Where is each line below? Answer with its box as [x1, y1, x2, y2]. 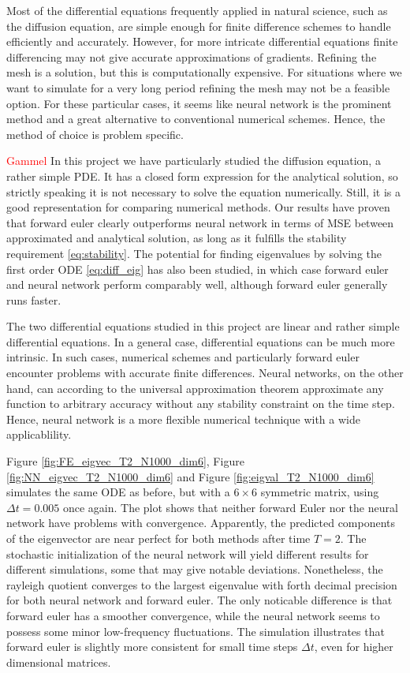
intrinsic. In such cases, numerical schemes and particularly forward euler [6, 349, 360, 365]
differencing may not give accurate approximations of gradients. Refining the [6, 48, 377, 65]
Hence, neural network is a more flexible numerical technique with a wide [6, 410, 360, 427]
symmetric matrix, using [260, 484, 379, 500]
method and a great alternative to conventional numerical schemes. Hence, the [6, 110, 386, 127]
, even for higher [314, 638, 393, 655]
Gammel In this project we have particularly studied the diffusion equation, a [6, 152, 381, 169]
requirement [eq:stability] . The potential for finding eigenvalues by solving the [6, 245, 382, 261]
